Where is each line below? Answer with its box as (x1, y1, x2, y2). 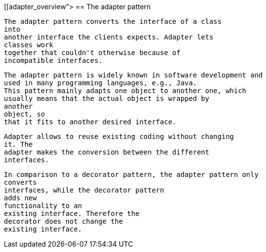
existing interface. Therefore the (4, 210, 140, 217)
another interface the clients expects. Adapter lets (4, 33, 213, 41)
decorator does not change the (4, 217, 123, 225)
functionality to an (4, 202, 82, 210)
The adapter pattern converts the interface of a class (4, 18, 222, 25)
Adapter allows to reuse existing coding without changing (4, 133, 234, 140)
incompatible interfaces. (4, 57, 103, 64)
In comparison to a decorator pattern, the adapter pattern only (4, 171, 259, 178)
